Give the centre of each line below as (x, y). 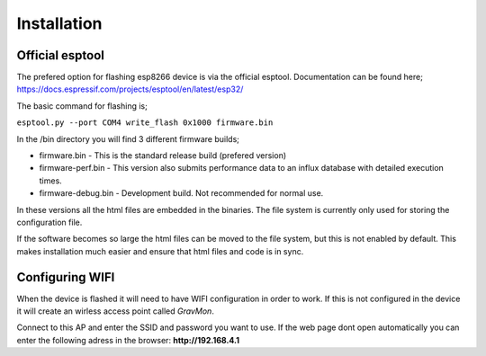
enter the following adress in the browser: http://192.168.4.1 (128, 340)
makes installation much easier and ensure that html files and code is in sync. (160, 251)
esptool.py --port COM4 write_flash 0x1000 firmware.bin (145, 123)
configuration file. (49, 222)
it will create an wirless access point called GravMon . (116, 311)
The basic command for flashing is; (82, 106)
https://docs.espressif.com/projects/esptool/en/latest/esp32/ (130, 89)
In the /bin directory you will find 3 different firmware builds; (128, 138)
